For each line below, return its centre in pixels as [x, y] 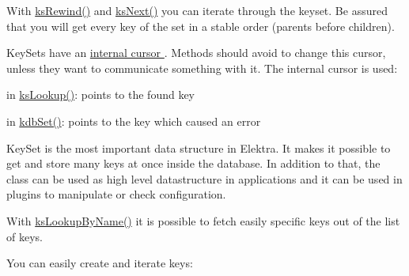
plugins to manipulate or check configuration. [116, 194]
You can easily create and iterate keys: [100, 263]
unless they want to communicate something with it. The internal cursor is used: [202, 68]
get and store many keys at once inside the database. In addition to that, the [193, 163]
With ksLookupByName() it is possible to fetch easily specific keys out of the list [203, 220]
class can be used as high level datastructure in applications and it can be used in [204, 178]
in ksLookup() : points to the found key [101, 95]
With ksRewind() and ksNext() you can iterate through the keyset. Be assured [197, 10]
